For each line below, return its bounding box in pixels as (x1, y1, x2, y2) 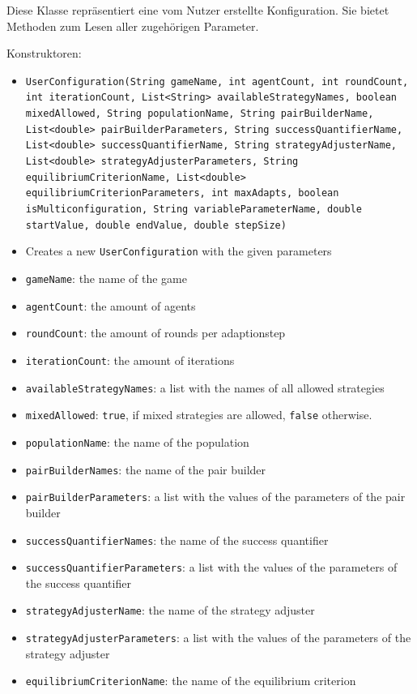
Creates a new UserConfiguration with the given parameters (25, 242, 332, 259)
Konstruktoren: (6, 45, 82, 62)
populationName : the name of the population (25, 433, 249, 450)
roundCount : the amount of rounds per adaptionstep (25, 324, 286, 341)
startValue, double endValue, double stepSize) (25, 219, 287, 231)
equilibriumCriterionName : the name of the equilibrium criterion (25, 672, 356, 689)
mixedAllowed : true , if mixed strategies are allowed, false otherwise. (25, 406, 372, 423)
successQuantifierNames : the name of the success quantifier (25, 531, 329, 548)
